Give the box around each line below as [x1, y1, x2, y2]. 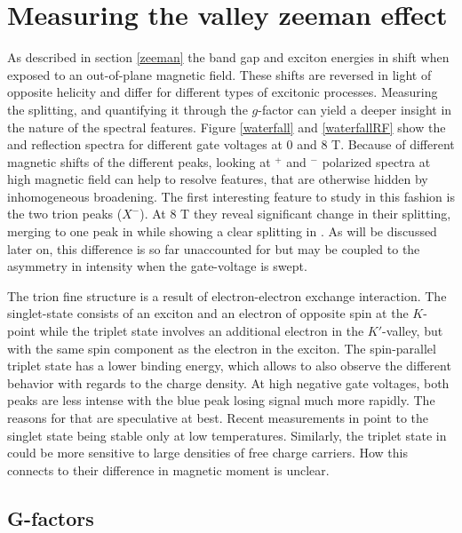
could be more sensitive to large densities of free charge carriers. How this [7, 443, 409, 462]
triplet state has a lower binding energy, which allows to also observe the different [7, 356, 451, 375]
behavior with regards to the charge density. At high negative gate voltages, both [7, 373, 450, 392]
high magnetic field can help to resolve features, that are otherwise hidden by [7, 170, 428, 188]
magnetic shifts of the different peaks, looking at [7, 152, 271, 171]
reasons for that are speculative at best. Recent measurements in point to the [7, 409, 429, 426]
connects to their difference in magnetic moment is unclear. [7, 460, 330, 479]
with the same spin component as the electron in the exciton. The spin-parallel [7, 338, 436, 357]
